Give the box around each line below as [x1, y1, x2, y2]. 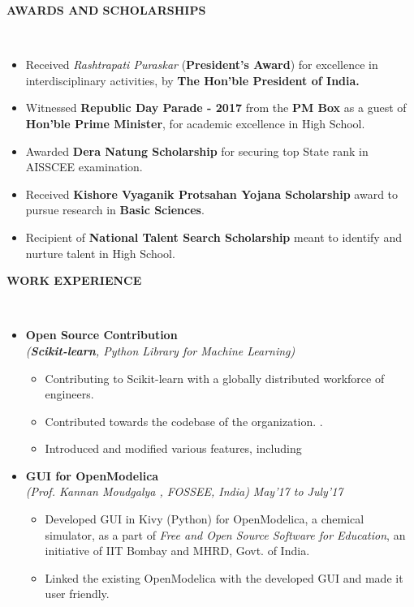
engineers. [45, 385, 94, 403]
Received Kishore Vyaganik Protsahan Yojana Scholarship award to [25, 185, 399, 202]
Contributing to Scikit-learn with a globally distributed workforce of [45, 369, 385, 386]
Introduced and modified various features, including [45, 440, 302, 457]
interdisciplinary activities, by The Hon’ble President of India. [25, 71, 360, 88]
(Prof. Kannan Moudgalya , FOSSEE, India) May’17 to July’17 [25, 483, 343, 500]
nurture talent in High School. [25, 244, 175, 261]
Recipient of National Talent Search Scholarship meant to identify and [25, 228, 402, 245]
